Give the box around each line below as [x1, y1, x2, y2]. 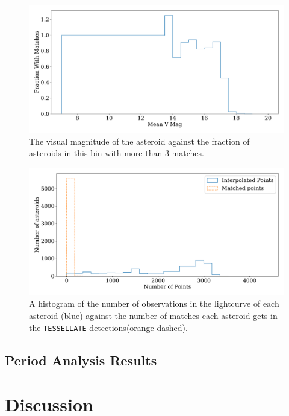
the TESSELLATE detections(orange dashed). [29, 321, 188, 333]
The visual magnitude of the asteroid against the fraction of [29, 134, 250, 147]
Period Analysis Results [5, 350, 157, 369]
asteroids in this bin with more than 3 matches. [29, 147, 204, 159]
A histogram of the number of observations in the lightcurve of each [29, 297, 279, 310]
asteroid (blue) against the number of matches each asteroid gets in [29, 309, 278, 321]
